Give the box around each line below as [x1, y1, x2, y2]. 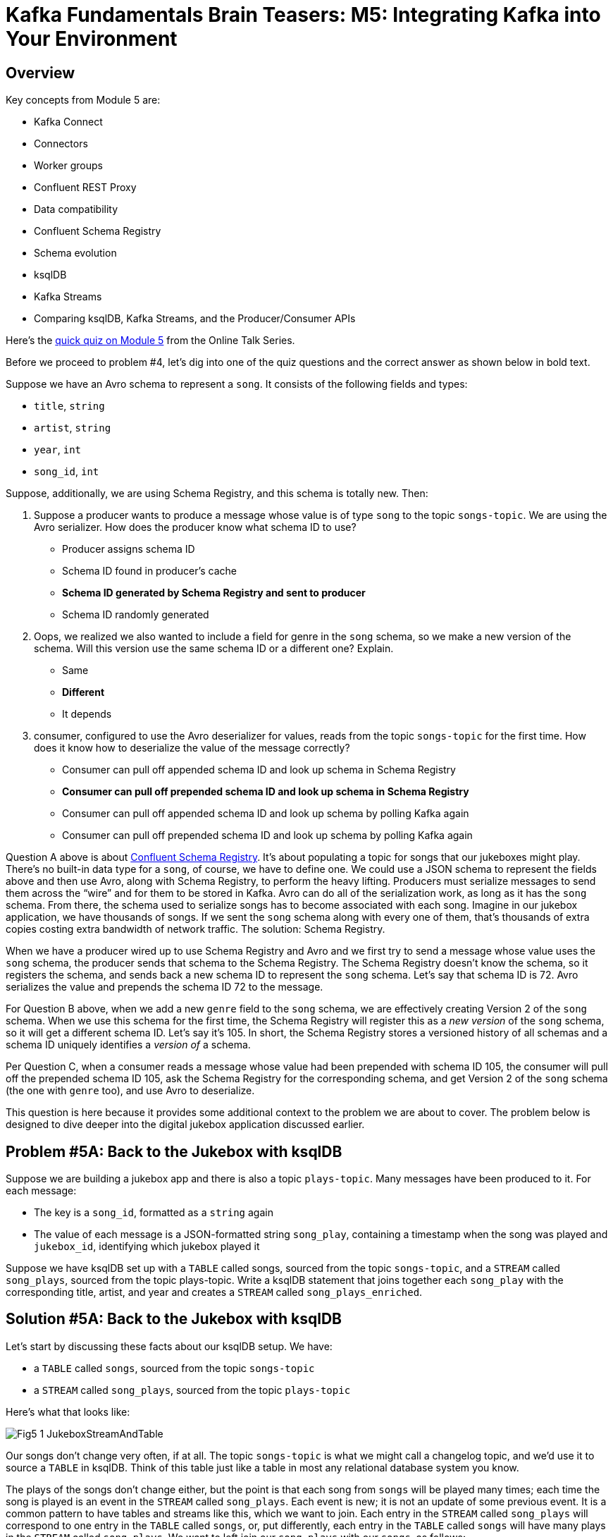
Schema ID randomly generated [62, 608, 209, 621]
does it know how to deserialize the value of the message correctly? [34, 742, 350, 754]
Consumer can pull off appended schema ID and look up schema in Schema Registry [62, 764, 456, 776]
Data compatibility [34, 203, 118, 216]
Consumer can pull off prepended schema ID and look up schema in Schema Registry [62, 785, 469, 798]
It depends [62, 708, 112, 721]
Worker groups [34, 159, 103, 172]
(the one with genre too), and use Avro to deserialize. [6, 1084, 255, 1097]
